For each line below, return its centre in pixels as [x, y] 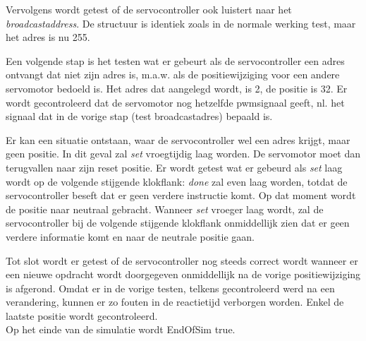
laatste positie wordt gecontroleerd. [82, 315]
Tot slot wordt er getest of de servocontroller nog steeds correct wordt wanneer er [182, 260]
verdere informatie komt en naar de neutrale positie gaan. [130, 236]
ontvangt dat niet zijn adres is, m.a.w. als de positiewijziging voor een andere [173, 74]
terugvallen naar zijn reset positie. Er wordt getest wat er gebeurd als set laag [174, 167]
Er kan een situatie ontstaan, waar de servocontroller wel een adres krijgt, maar [178, 139]
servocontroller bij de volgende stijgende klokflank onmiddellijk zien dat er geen [178, 223]
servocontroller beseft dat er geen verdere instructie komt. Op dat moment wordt [181, 195]
